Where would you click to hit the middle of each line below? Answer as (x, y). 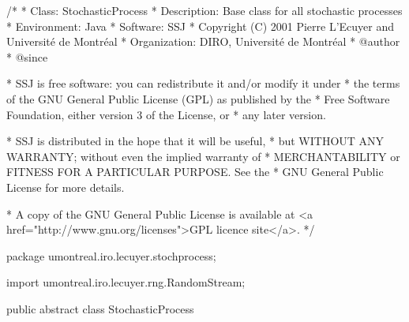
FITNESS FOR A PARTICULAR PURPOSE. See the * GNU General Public (195, 172)
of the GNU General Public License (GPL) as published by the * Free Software (198, 98)
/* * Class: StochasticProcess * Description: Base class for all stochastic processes (204, 10)
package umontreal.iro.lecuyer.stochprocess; (111, 255)
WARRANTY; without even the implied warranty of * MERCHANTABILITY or (203, 156)
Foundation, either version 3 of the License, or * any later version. (166, 114)
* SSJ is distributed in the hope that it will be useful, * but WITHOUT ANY (195, 141)
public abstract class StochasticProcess (100, 308)
